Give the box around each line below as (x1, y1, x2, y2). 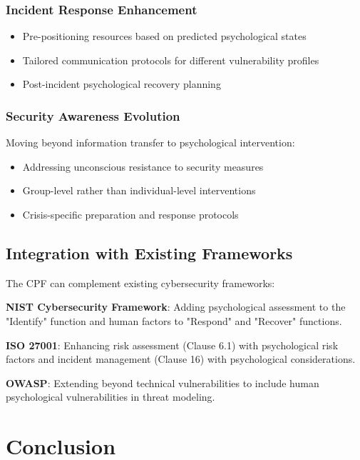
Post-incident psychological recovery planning (22, 76, 221, 91)
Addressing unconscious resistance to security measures (22, 159, 264, 174)
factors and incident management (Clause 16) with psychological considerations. (6, 351, 356, 366)
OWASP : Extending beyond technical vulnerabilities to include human (6, 375, 319, 390)
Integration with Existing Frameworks (6, 241, 293, 264)
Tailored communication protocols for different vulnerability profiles (22, 52, 319, 67)
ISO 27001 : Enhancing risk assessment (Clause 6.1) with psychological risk (6, 337, 339, 352)
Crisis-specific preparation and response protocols (22, 207, 239, 221)
